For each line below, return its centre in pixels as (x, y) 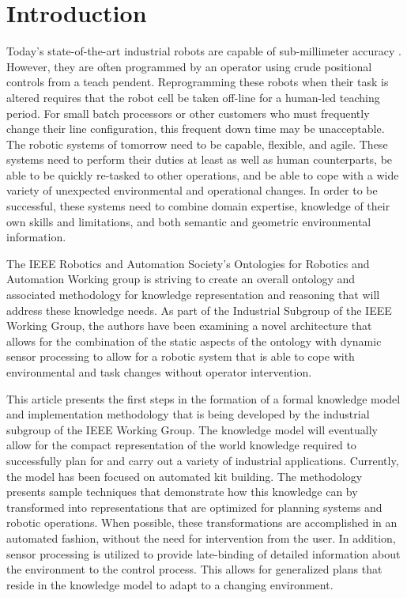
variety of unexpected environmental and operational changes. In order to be (192, 190)
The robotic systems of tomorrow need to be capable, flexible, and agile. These (197, 144)
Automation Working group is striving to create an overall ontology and (181, 279)
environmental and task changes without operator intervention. (159, 372)
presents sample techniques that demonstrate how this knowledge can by (182, 492)
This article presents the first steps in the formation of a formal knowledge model (203, 398)
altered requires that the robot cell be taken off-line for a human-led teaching (193, 97)
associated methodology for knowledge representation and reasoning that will (193, 295)
